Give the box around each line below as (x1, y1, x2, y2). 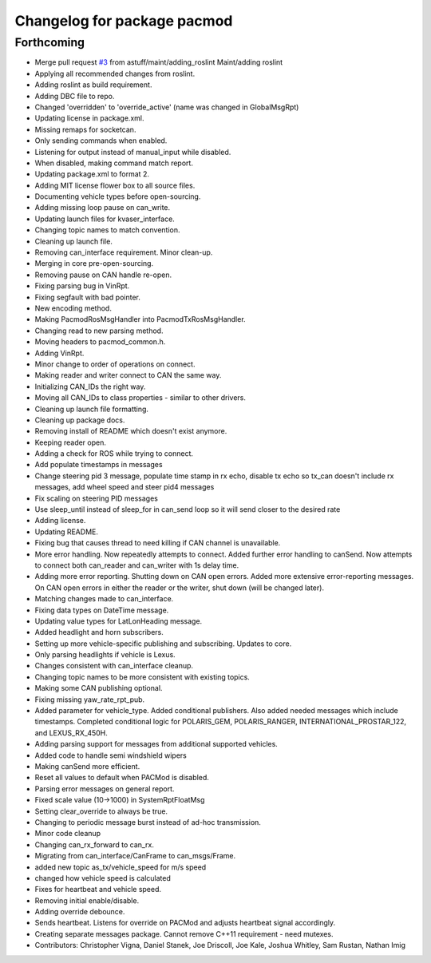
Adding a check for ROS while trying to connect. (34, 449, 194, 458)
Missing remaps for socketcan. (34, 125, 136, 134)
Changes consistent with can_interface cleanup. (34, 661, 194, 671)
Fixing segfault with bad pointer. (34, 292, 141, 302)
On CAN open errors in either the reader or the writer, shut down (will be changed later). (34, 583, 325, 592)
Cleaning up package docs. (34, 415, 125, 425)
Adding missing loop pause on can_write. (34, 203, 171, 212)
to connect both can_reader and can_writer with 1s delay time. (34, 560, 239, 570)
